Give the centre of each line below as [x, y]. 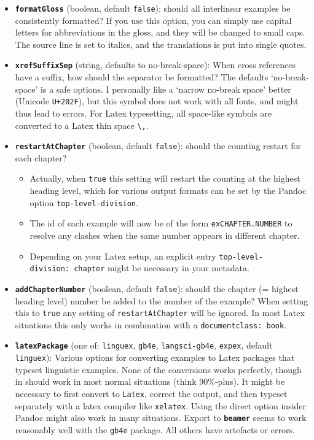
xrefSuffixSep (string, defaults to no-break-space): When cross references [155, 65]
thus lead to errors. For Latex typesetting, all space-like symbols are [143, 113]
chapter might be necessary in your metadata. [162, 268]
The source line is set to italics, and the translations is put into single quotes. [161, 44]
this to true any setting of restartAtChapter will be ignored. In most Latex [160, 313]
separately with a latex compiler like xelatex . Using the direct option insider [161, 405]
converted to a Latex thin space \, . [82, 125]
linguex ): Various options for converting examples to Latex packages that [155, 357]
